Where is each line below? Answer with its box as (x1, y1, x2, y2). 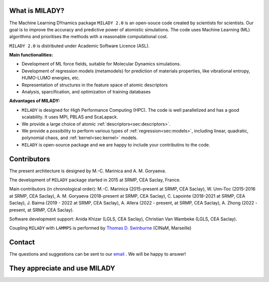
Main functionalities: (9, 52, 53, 58)
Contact (9, 238, 35, 247)
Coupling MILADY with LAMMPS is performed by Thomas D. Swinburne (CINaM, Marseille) (9, 225, 192, 231)
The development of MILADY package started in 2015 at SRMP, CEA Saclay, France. (9, 177, 181, 183)
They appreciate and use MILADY (9, 264, 116, 273)
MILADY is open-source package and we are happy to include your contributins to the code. (21, 141, 210, 147)
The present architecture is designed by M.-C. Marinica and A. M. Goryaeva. (9, 168, 166, 174)
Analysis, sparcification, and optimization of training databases (21, 89, 151, 95)
